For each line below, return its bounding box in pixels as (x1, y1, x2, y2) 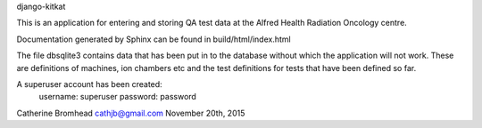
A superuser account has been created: (16, 78, 162, 89)
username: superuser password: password (38, 92, 196, 102)
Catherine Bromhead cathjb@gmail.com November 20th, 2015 (16, 108, 245, 118)
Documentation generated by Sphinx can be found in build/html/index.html (16, 34, 291, 44)
